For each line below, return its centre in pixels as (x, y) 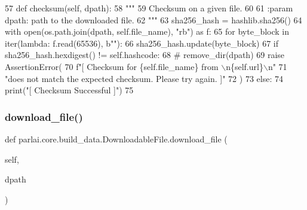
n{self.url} (245, 66)
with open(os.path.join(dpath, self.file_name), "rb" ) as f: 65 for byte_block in (147, 31)
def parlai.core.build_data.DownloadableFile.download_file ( (116, 139)
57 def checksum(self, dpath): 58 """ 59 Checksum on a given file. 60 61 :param (149, 8)
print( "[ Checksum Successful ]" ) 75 (69, 90)
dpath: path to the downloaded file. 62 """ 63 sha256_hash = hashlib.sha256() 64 (153, 19)
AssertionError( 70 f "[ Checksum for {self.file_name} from (112, 66)
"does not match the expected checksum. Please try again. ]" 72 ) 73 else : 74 (144, 78)
